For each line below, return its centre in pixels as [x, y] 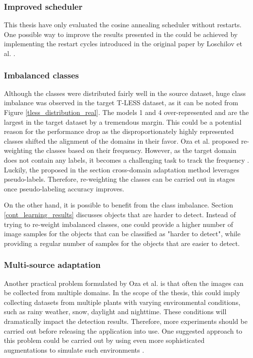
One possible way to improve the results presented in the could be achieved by [121, 34]
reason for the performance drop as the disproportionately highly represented [119, 131]
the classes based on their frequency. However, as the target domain [135, 150]
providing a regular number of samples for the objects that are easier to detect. [122, 243]
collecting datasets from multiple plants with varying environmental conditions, [122, 302]
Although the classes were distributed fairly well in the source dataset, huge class [125, 93]
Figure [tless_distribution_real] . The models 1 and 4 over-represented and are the [126, 112]
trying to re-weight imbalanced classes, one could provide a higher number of [118, 224]
